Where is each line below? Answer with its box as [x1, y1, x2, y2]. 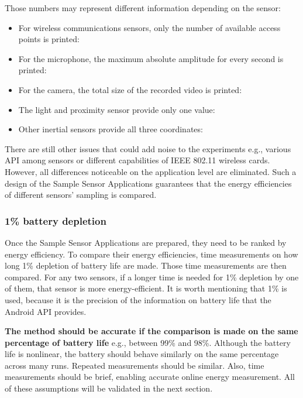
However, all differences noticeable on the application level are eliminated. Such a [5, 165, 297, 177]
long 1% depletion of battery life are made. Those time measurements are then [5, 259, 287, 272]
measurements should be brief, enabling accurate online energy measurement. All [5, 370, 295, 383]
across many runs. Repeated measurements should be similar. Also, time [5, 359, 264, 371]
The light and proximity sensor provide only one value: [18, 103, 215, 115]
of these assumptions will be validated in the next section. [5, 382, 213, 394]
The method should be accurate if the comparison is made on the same [5, 325, 298, 337]
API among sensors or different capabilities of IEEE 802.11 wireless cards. [5, 154, 270, 166]
